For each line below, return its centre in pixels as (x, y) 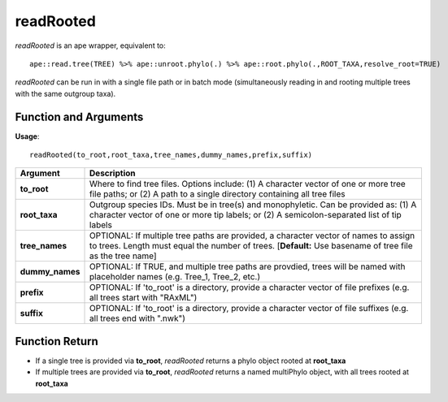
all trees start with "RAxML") (144, 298)
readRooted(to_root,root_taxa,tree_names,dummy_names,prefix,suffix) (171, 155)
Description (113, 173)
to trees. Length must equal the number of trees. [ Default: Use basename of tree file (252, 246)
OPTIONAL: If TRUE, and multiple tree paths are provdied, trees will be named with (248, 266)
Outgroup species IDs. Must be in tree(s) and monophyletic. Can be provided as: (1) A (253, 205)
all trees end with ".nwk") (138, 318)
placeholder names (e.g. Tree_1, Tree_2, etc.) (175, 277)
